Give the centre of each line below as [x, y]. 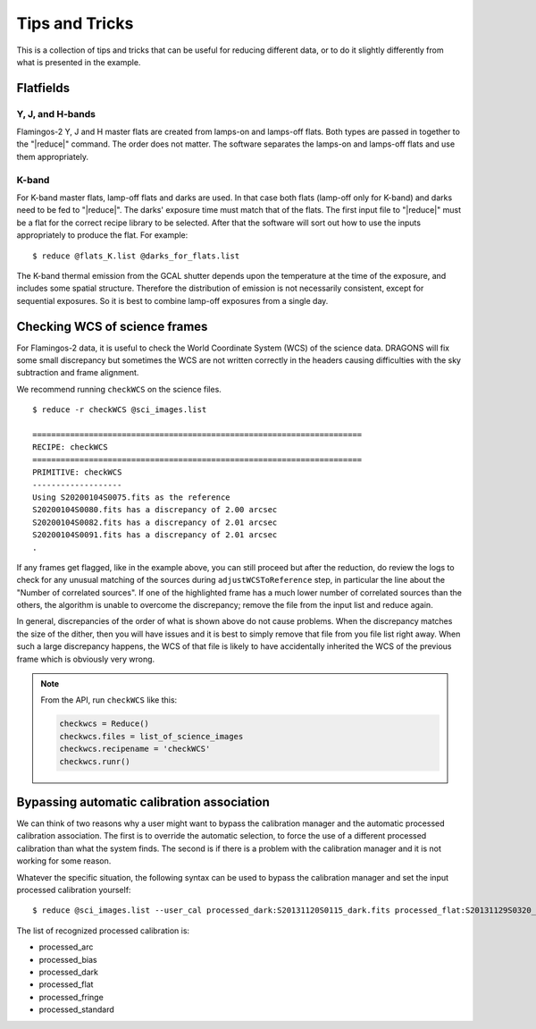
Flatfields [43, 88]
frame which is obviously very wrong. [86, 659]
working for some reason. [64, 861]
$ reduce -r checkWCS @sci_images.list [120, 410]
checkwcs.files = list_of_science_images [151, 736]
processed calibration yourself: [74, 890]
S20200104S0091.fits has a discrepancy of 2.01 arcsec [155, 535]
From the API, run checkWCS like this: [109, 700]
